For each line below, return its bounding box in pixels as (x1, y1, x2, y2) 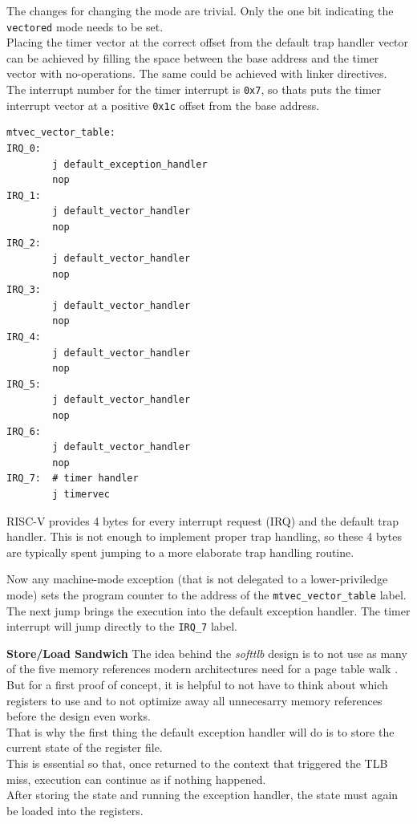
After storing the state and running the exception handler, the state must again (6, 786, 399, 803)
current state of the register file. (6, 739, 163, 756)
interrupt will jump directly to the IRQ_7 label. (6, 618, 237, 635)
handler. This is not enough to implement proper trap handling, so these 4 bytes (6, 528, 402, 545)
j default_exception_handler (52, 158, 208, 170)
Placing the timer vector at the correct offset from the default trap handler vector (6, 34, 409, 51)
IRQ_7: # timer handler (6, 473, 139, 485)
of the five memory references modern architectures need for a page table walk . (6, 660, 399, 677)
